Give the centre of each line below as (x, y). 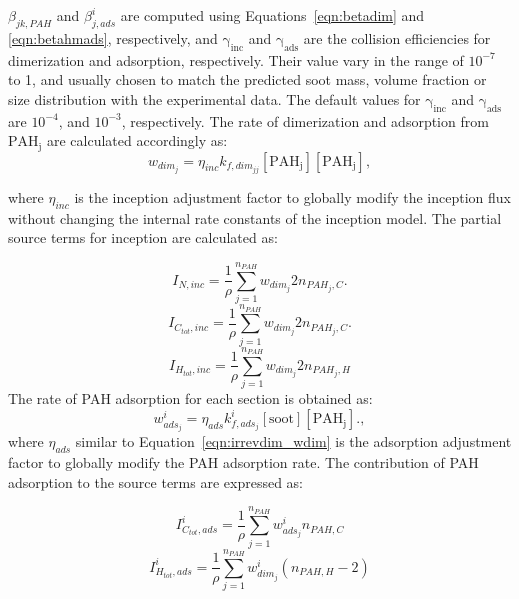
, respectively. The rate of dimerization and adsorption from (305, 120)
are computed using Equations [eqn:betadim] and (272, 15)
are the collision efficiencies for (397, 37)
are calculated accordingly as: (137, 140)
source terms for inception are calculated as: (143, 237)
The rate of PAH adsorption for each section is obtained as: (190, 398)
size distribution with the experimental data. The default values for (214, 98)
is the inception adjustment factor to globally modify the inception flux (293, 196)
